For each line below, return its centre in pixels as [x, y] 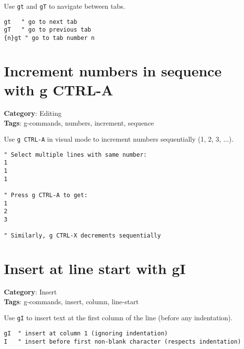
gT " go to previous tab [47, 30]
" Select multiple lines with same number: [75, 155]
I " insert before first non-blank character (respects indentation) [122, 341]
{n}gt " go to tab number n [49, 38]
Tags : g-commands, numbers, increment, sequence [79, 122]
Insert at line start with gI [95, 268]
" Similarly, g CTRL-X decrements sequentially [83, 236]
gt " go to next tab [41, 22]
